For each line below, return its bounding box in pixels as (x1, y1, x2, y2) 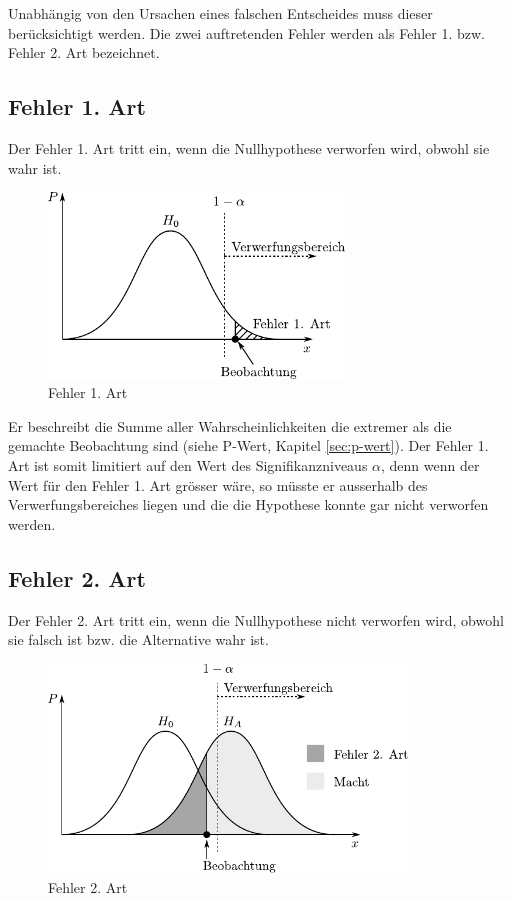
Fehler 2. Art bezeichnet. (8, 42, 160, 63)
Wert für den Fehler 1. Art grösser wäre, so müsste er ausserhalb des (8, 474, 428, 495)
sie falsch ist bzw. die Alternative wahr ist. (8, 629, 269, 650)
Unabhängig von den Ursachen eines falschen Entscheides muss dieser (8, 3, 433, 23)
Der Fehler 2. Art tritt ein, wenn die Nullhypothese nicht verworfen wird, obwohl (8, 609, 504, 630)
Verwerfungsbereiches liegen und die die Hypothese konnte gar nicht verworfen (8, 494, 489, 515)
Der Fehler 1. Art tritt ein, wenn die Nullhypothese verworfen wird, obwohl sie (8, 137, 490, 158)
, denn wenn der (381, 455, 480, 476)
